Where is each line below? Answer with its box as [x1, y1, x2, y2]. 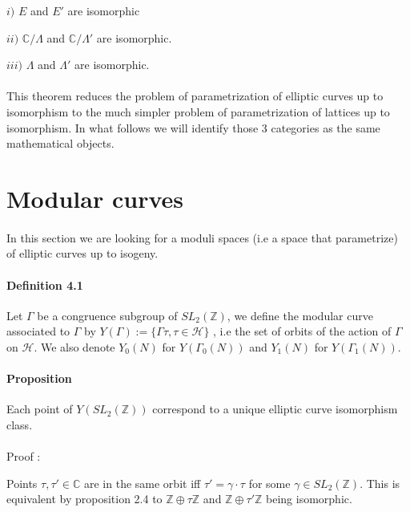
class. [6, 416, 33, 433]
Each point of [6, 400, 73, 417]
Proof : [6, 448, 41, 465]
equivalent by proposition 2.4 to [6, 490, 163, 507]
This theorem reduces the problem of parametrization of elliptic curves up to [6, 87, 384, 104]
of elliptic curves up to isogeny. [6, 245, 159, 262]
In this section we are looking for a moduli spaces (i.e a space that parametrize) [6, 229, 398, 246]
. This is [360, 474, 400, 491]
